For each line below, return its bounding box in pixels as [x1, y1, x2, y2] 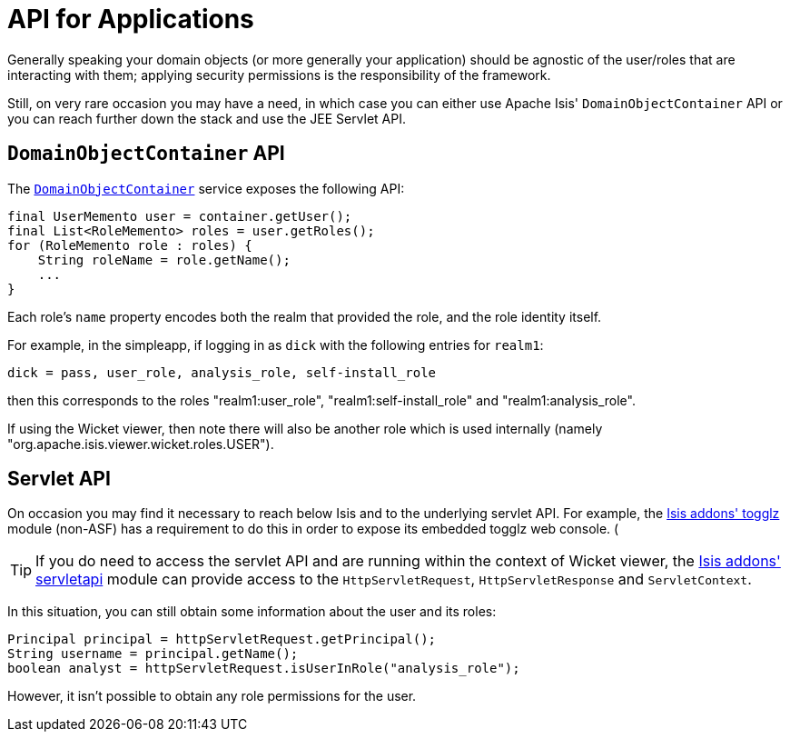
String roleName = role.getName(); [37, 252, 291, 267]
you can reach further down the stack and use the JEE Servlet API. [7, 110, 407, 126]
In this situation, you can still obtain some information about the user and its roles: [7, 604, 497, 620]
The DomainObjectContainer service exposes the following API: [7, 180, 405, 196]
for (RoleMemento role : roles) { [7, 237, 252, 253]
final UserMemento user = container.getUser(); [7, 208, 352, 224]
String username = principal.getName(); [7, 646, 299, 662]
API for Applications [7, 4, 254, 35]
